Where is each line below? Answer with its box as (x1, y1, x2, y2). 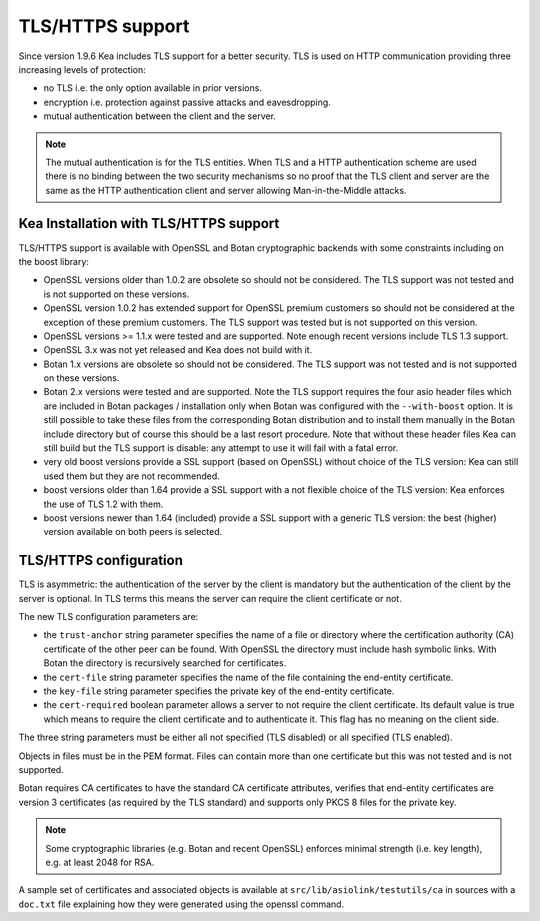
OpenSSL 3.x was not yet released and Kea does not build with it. (43, 344, 313, 356)
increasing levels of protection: (18, 63, 146, 75)
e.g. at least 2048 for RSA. (45, 856, 155, 868)
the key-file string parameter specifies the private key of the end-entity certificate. (43, 685, 395, 697)
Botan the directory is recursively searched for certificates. (43, 657, 287, 669)
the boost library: (18, 255, 90, 267)
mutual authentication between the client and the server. (43, 110, 277, 122)
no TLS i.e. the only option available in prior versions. (43, 82, 262, 94)
